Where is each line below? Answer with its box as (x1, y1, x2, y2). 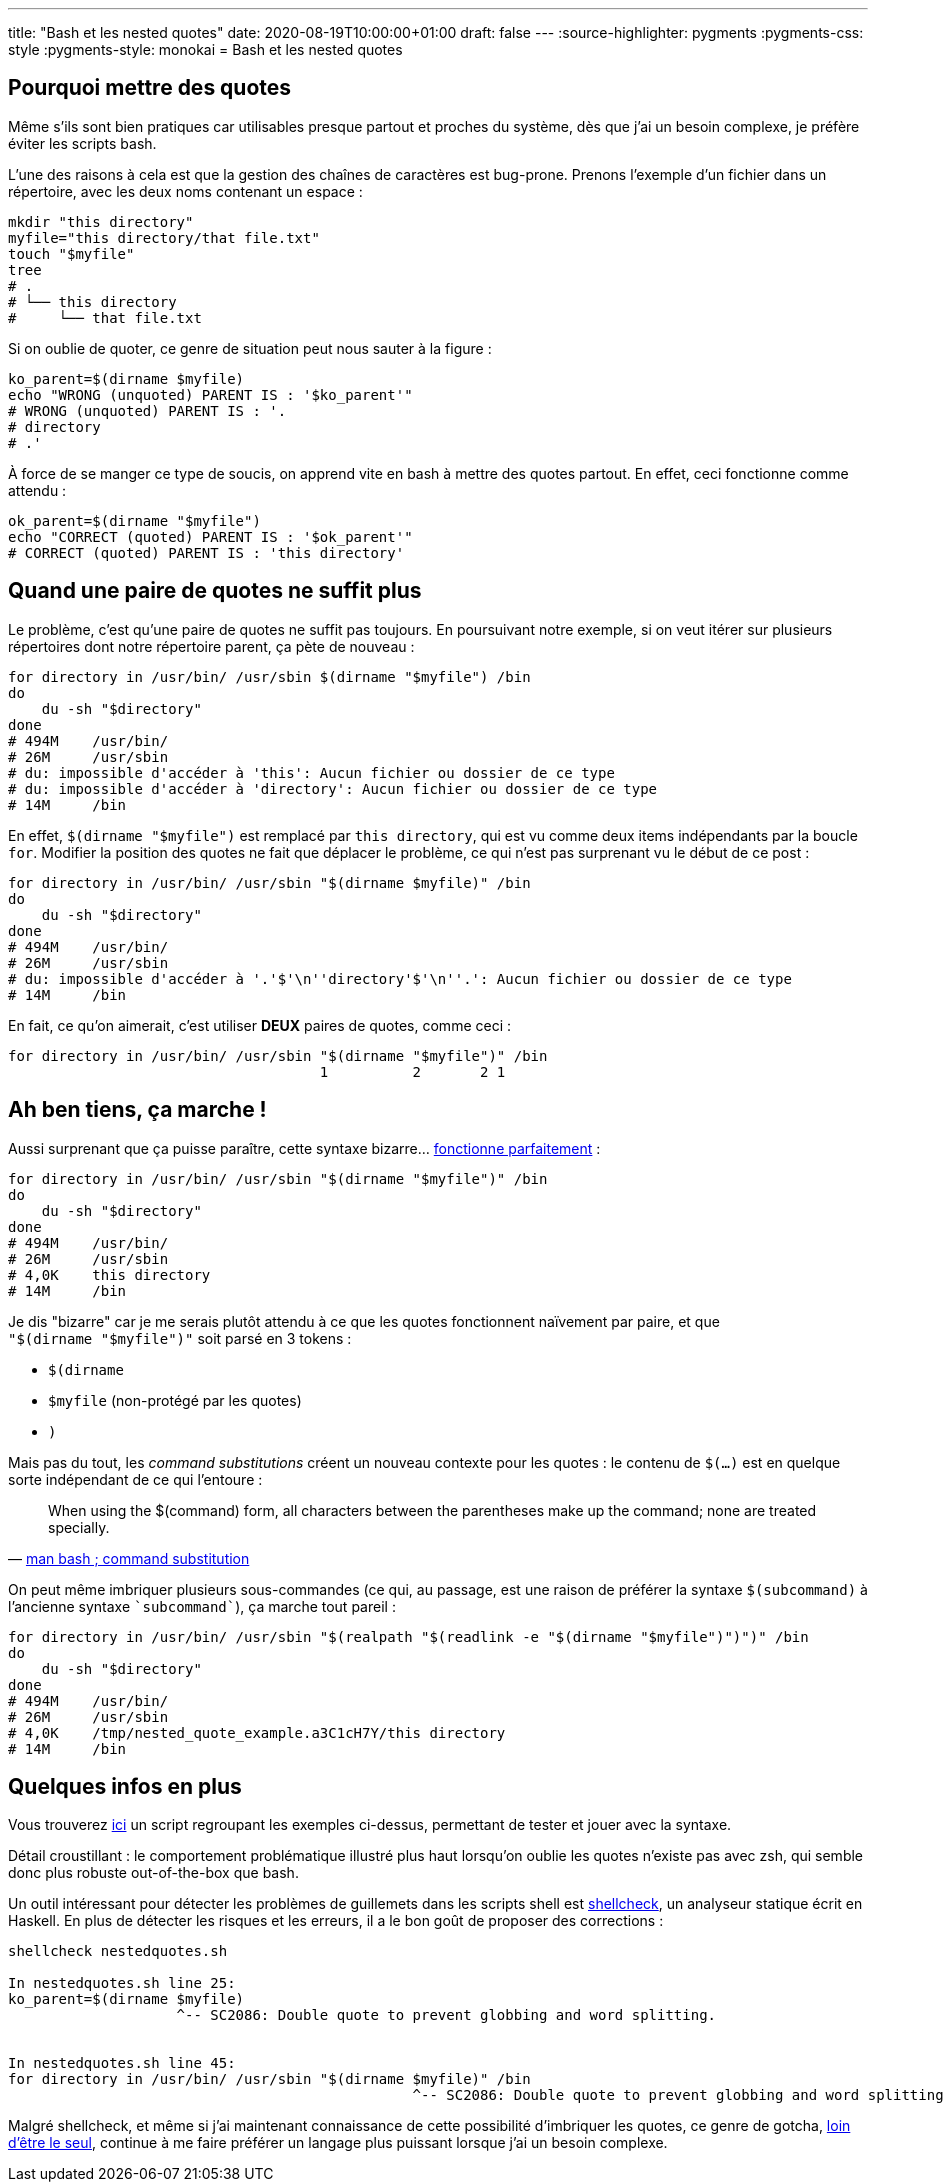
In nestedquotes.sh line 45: (8, 2055, 236, 2072)
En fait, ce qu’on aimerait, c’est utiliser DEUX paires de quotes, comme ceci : (8, 1016, 512, 1034)
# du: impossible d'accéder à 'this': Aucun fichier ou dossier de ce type (8, 764, 615, 781)
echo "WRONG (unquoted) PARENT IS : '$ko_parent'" (8, 386, 413, 403)
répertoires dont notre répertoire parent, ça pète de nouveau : (8, 637, 415, 655)
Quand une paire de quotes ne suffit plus (8, 578, 422, 604)
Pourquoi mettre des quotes (8, 75, 292, 101)
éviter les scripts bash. (8, 134, 157, 152)
